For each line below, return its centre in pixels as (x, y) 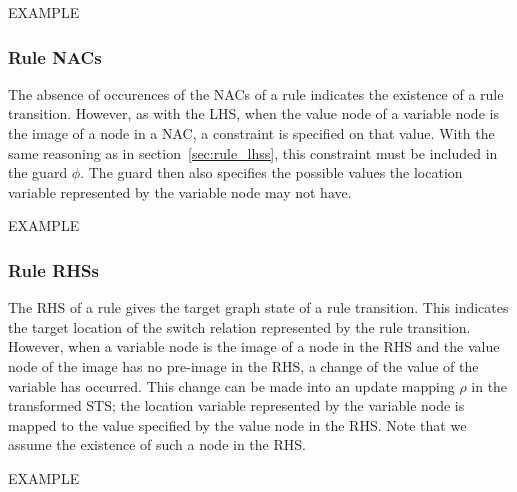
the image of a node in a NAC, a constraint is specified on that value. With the (251, 133)
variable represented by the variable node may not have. (180, 191)
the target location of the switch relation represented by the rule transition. (239, 326)
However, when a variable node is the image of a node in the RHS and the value (254, 346)
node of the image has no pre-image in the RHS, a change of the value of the (243, 365)
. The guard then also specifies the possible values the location (271, 172)
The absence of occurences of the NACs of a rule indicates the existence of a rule (256, 93)
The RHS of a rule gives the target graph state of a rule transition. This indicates (258, 307)
